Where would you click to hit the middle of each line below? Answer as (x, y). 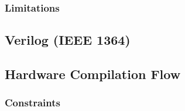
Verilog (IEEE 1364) (68, 40)
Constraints (32, 103)
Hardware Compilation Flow (93, 74)
